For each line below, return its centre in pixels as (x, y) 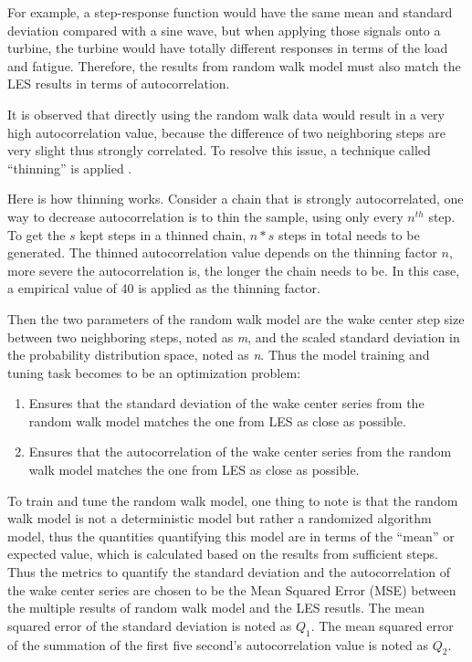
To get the (37, 234)
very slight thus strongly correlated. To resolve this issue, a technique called (219, 150)
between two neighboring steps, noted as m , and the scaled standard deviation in (234, 336)
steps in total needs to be (349, 234)
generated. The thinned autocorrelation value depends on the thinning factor (222, 252)
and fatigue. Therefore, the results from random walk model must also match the (234, 65)
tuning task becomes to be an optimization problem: (154, 372)
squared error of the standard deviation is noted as (150, 625)
